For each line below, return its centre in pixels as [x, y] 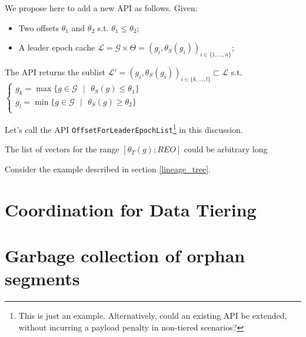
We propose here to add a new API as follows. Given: [101, 8]
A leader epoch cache [57, 47]
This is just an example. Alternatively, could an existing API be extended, [153, 316]
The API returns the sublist [55, 71]
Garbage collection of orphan [125, 256]
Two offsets [39, 27]
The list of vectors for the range [62, 149]
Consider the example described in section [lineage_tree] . [108, 168]
